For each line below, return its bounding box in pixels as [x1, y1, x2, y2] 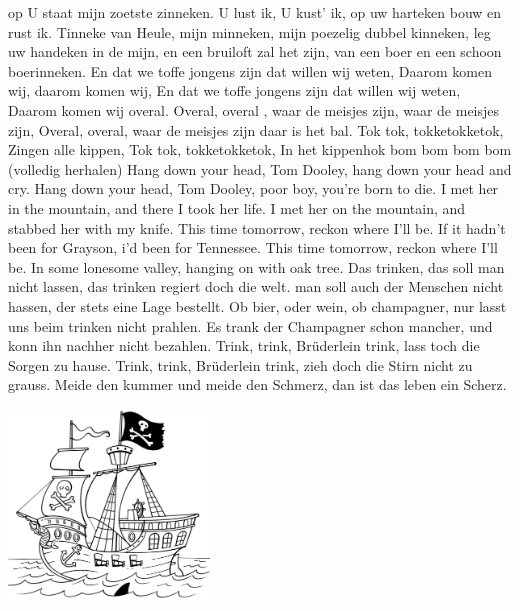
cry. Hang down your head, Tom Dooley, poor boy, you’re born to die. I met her [8, 178, 499, 199]
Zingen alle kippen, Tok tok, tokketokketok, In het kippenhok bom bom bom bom [8, 139, 512, 160]
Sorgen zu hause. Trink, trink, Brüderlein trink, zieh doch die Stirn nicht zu [8, 354, 473, 375]
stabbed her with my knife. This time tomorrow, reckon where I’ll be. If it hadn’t [8, 217, 506, 238]
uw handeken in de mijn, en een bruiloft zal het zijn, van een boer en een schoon [8, 41, 502, 62]
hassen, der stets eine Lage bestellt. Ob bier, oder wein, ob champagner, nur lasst [8, 295, 507, 316]
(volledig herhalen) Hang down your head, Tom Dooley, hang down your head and [8, 158, 512, 179]
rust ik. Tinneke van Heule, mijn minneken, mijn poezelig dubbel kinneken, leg [8, 21, 491, 42]
